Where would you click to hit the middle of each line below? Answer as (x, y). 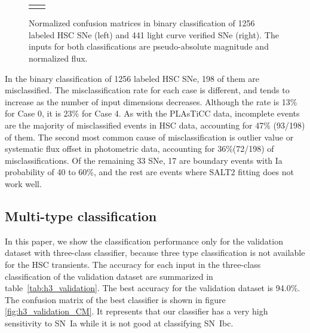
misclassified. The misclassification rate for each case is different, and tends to (147, 90)
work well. (23, 183)
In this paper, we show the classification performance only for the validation (144, 241)
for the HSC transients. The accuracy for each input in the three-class (133, 264)
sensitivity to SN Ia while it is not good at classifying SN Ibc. (119, 323)
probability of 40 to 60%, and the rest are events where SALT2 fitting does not (149, 172)
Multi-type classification (81, 216)
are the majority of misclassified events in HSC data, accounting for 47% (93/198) (155, 125)
